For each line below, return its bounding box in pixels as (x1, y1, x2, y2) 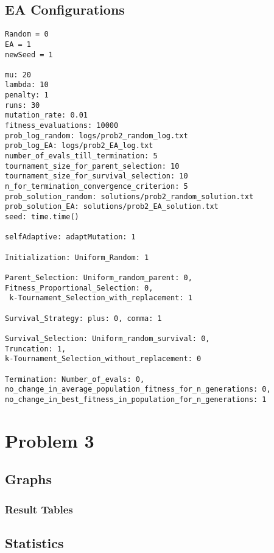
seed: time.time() (5, 213, 79, 222)
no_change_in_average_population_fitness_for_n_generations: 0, (5, 385, 271, 394)
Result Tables (5, 501, 73, 516)
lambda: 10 (5, 80, 49, 90)
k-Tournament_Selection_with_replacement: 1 (9, 294, 192, 303)
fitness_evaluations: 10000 (5, 121, 119, 130)
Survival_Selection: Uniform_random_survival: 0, (5, 334, 210, 343)
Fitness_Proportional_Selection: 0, (5, 283, 153, 292)
